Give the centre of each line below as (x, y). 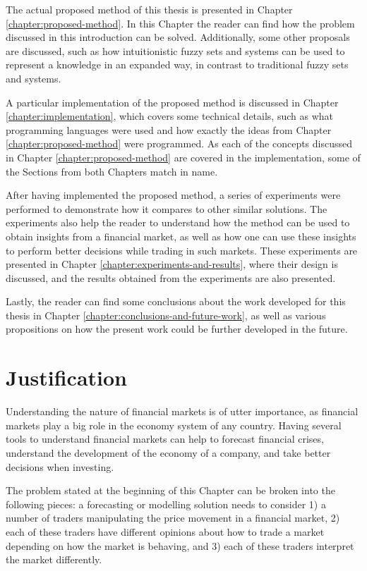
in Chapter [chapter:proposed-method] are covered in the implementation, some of (183, 157)
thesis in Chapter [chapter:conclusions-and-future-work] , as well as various (166, 315)
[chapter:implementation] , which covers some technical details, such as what (169, 116)
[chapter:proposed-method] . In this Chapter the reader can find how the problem (180, 23)
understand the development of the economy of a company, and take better (168, 452)
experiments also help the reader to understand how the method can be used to (178, 222)
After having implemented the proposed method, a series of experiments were (173, 195)
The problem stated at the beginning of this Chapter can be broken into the (170, 490)
